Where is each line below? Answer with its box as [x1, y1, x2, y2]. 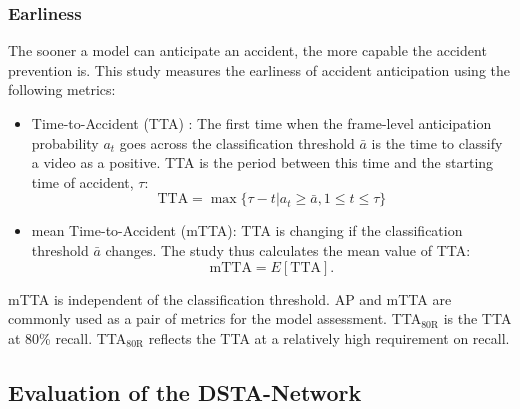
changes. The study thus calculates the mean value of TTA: [105, 239, 471, 260]
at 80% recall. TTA [8, 327, 127, 348]
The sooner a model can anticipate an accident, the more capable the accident [8, 40, 487, 61]
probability [31, 132, 99, 153]
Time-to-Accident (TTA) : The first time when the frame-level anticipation [31, 113, 492, 133]
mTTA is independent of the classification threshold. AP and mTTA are [8, 288, 452, 309]
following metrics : [8, 79, 116, 100]
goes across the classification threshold [119, 132, 355, 153]
